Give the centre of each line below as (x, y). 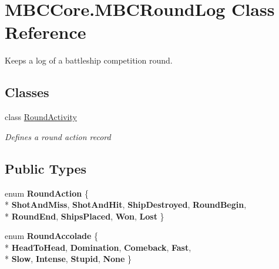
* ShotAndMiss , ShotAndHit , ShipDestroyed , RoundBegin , (126, 205)
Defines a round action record (58, 136)
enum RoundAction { (47, 193)
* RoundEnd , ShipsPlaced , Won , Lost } (85, 216)
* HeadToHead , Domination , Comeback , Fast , (98, 247)
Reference (46, 32)
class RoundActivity (41, 117)
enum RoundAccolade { (52, 236)
